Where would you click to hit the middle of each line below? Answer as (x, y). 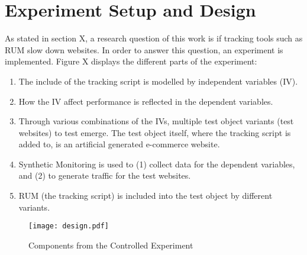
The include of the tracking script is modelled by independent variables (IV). (158, 81)
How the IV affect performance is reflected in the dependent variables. (146, 101)
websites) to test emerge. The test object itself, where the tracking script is (155, 132)
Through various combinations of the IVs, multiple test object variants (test (156, 121)
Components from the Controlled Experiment (111, 245)
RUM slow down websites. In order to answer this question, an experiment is (144, 49)
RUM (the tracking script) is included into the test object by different (146, 196)
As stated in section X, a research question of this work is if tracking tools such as (154, 38)
